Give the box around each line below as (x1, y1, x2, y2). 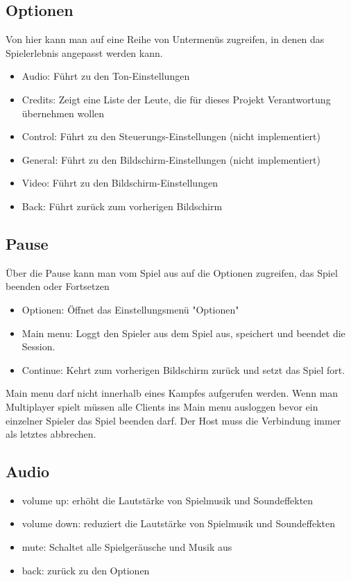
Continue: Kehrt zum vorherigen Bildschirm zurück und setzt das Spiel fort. (22, 362, 345, 377)
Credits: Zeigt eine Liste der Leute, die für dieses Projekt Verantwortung (22, 92, 331, 106)
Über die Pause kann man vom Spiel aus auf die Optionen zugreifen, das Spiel (6, 265, 338, 280)
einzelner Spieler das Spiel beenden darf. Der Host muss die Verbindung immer (6, 413, 341, 427)
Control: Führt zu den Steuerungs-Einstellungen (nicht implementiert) (22, 129, 320, 144)
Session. (22, 339, 55, 354)
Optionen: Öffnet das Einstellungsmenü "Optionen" (22, 302, 239, 316)
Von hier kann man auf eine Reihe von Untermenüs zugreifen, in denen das (6, 32, 325, 46)
